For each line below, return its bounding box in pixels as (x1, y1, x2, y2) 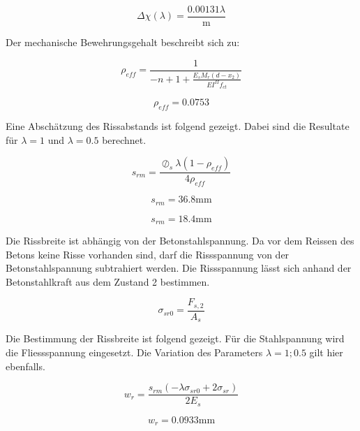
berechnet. (102, 132, 147, 147)
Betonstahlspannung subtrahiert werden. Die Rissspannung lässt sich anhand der (6, 261, 352, 275)
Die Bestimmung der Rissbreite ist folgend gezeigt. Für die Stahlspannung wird (6, 331, 345, 346)
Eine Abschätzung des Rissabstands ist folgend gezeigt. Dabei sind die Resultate (6, 119, 350, 133)
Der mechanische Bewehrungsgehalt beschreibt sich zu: (6, 35, 240, 50)
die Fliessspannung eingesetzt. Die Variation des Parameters (6, 345, 263, 360)
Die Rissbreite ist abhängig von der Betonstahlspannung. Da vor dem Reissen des (6, 233, 354, 248)
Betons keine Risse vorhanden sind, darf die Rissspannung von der (6, 247, 290, 261)
